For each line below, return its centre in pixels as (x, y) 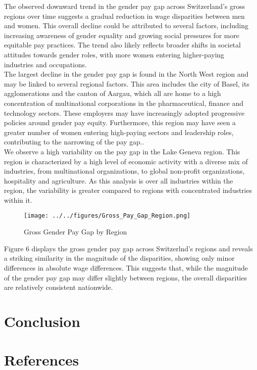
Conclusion (42, 321)
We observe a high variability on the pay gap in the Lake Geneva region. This (122, 151)
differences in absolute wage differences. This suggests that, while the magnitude (126, 267)
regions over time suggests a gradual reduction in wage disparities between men (125, 16)
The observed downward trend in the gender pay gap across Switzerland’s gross (125, 6)
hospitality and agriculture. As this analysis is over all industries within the (119, 180)
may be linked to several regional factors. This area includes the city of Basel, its (127, 83)
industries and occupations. (46, 64)
